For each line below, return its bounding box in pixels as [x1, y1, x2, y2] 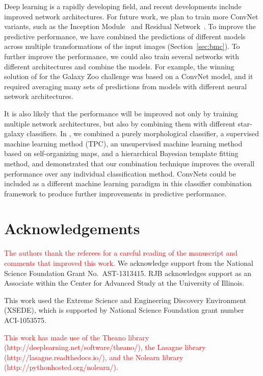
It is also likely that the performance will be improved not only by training [4, 108, 238, 118]
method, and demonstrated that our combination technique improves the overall [4, 158, 255, 168]
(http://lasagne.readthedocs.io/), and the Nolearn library [4, 352, 183, 362]
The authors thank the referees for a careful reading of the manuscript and [4, 247, 238, 258]
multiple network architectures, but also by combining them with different [4, 118, 235, 129]
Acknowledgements [4, 218, 140, 239]
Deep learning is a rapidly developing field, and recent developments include [4, 1, 242, 11]
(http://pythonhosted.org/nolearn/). [4, 362, 118, 372]
